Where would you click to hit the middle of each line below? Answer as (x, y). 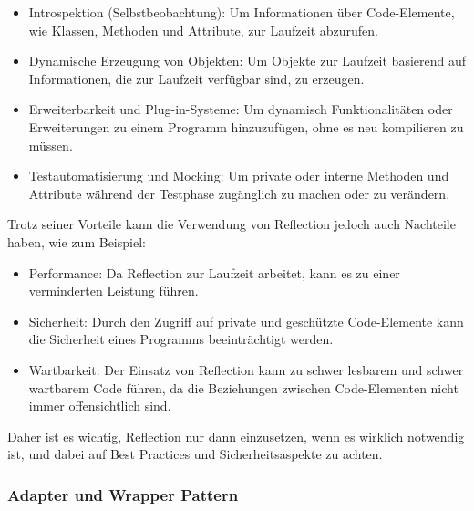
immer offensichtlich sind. (100, 406)
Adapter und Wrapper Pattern (123, 494)
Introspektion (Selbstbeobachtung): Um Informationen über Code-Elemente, (242, 12)
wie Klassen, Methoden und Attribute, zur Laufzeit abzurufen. (203, 30)
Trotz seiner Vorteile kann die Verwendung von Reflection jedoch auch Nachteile (232, 224)
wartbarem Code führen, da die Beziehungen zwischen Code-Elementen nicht (243, 387)
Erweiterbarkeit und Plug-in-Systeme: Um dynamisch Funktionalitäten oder (241, 109)
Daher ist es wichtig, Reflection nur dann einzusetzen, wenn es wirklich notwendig (236, 436)
